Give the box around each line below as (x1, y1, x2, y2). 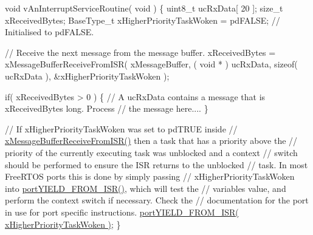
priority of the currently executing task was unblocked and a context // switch (5, 146, 298, 158)
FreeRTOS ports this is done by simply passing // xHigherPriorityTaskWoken (5, 170, 295, 183)
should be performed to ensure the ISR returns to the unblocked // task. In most (5, 158, 308, 171)
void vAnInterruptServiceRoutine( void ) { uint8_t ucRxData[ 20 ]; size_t (5, 2, 283, 14)
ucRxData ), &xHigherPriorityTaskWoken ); (5, 69, 170, 82)
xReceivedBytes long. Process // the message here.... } (5, 102, 208, 115)
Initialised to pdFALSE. (5, 26, 94, 38)
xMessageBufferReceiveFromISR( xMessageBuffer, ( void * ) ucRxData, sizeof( (5, 58, 298, 70)
